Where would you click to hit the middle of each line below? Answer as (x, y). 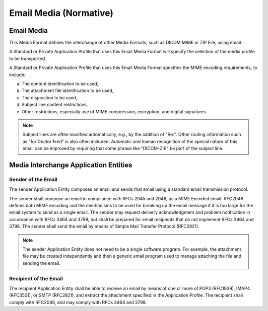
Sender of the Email (33, 179)
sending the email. (41, 263)
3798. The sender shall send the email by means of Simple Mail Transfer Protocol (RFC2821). (104, 227)
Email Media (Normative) (61, 13)
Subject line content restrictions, (55, 105)
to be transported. (28, 58)
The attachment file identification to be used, (67, 91)
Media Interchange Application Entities (71, 165)
